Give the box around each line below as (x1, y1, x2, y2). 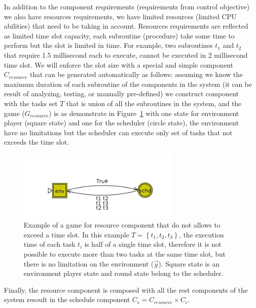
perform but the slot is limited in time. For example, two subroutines (4, 40, 213, 50)
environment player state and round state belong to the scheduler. (24, 268, 223, 278)
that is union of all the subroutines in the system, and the (66, 98, 242, 108)
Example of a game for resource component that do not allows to (24, 220, 220, 230)
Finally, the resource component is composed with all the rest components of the (4, 284, 248, 295)
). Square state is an (158, 258, 219, 269)
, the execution (179, 229, 224, 239)
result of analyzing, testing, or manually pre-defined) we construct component (4, 88, 239, 99)
